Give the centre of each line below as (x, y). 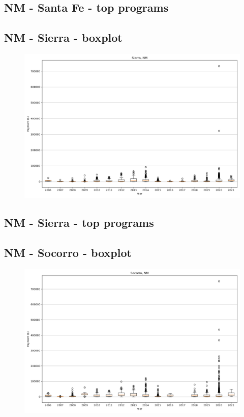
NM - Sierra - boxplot (63, 37)
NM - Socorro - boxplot (68, 253)
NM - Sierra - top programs (79, 223)
